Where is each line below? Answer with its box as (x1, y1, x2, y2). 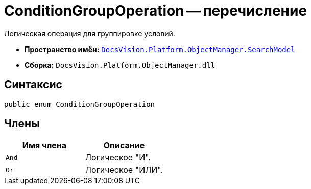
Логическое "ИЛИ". (85, 164, 163, 175)
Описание (103, 140, 145, 151)
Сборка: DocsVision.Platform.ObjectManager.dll (25, 60, 216, 69)
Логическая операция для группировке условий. (4, 29, 175, 38)
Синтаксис (4, 78, 62, 91)
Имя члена (22, 140, 67, 151)
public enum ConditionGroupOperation (4, 100, 155, 108)
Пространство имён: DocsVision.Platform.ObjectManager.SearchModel (25, 44, 295, 54)
